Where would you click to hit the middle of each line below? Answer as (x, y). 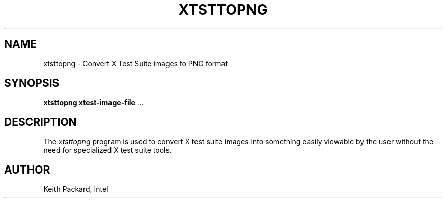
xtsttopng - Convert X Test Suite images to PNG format (136, 63)
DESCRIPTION (40, 122)
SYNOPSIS (32, 83)
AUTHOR (27, 170)
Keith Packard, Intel (76, 189)
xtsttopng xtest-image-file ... (93, 103)
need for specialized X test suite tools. (107, 150)
